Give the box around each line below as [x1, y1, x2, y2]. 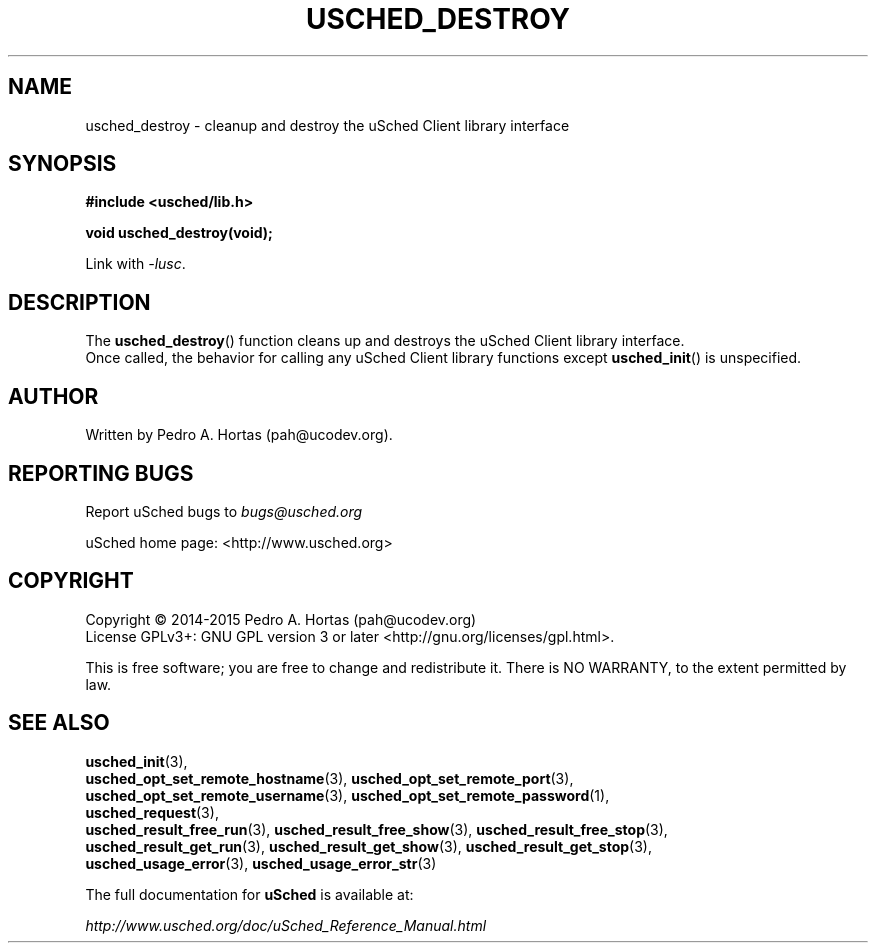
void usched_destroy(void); [85, 224, 273, 242]
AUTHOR [8, 383, 99, 409]
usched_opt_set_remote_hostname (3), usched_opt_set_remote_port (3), [85, 769, 574, 787]
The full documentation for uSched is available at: [85, 885, 414, 903]
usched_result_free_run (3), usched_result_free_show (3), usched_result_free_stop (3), [85, 820, 668, 838]
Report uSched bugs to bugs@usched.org [85, 502, 363, 520]
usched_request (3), [85, 803, 219, 821]
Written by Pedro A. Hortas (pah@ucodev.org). [85, 426, 393, 444]
